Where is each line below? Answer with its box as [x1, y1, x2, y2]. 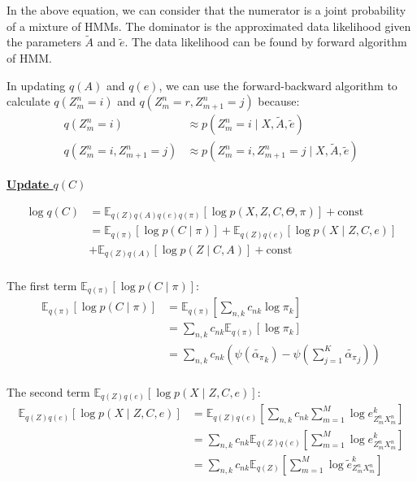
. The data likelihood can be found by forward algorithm [124, 33, 407, 50]
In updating [7, 76, 66, 93]
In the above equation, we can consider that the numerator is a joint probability [7, 2, 406, 18]
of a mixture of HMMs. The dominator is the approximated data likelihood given [7, 17, 411, 34]
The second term [7, 383, 90, 400]
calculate [7, 93, 50, 110]
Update [7, 176, 50, 193]
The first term [7, 276, 77, 293]
